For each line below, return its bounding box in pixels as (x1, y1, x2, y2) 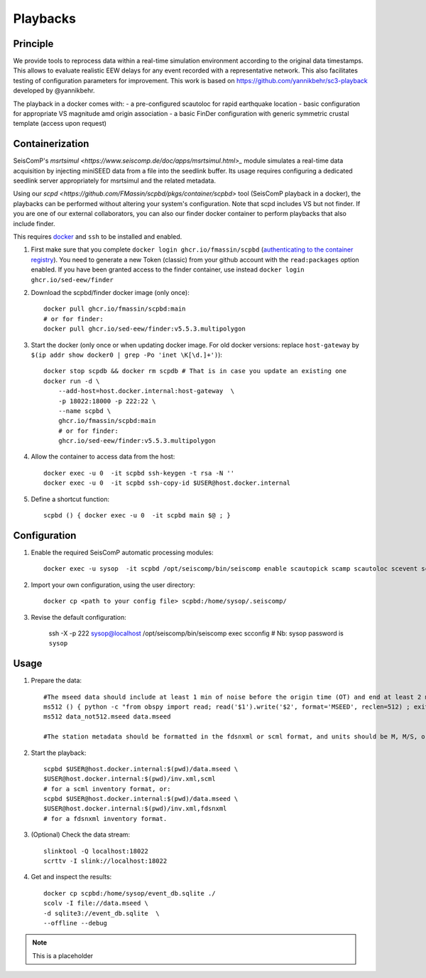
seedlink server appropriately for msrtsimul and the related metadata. (13, 176, 217, 185)
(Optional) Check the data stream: (31, 830, 131, 839)
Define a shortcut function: (31, 495, 110, 503)
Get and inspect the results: (31, 873, 112, 881)
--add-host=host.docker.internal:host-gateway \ (58, 387, 234, 395)
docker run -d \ (43, 377, 100, 385)
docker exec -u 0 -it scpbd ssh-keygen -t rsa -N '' (43, 469, 234, 477)
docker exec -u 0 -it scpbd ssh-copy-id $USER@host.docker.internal (43, 479, 291, 487)
